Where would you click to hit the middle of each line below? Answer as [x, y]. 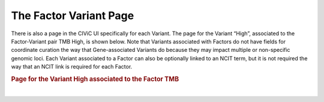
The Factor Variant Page [73, 16]
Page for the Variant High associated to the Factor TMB [95, 79]
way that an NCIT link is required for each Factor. [72, 67]
